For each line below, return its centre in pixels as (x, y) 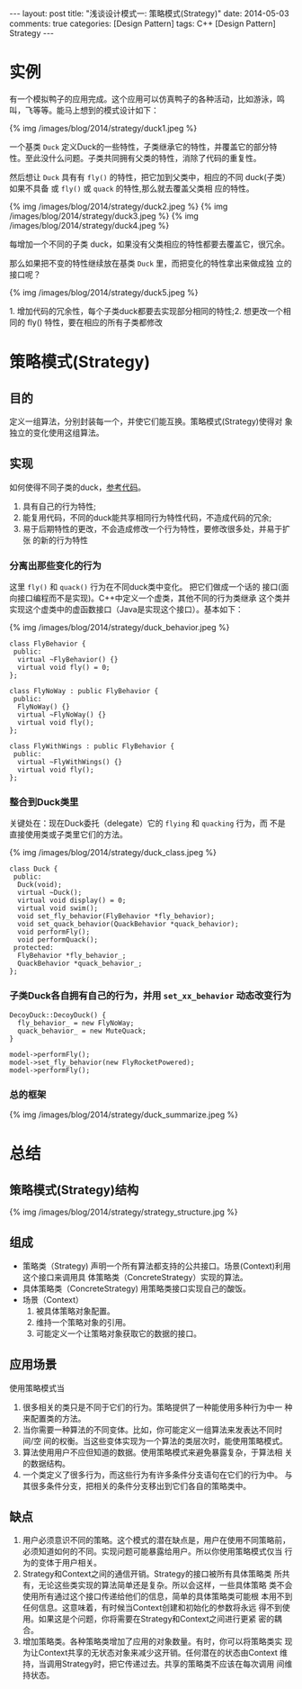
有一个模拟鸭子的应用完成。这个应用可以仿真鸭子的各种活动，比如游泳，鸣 (147, 99)
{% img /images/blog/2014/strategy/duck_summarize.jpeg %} (124, 1115)
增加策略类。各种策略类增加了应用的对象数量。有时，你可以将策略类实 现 (157, 1641)
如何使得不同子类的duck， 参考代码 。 (78, 487)
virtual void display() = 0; (72, 901)
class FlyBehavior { (48, 644)
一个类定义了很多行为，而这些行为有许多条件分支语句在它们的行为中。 (152, 1475)
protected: (33, 948)
